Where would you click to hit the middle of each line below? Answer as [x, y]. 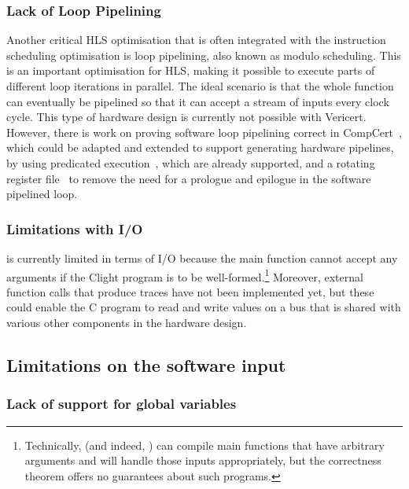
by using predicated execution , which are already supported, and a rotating [191, 162]
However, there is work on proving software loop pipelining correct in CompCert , [204, 132]
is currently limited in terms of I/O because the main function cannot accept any [202, 257]
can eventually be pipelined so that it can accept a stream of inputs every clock [198, 101]
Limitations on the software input [146, 364]
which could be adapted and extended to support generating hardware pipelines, [200, 147]
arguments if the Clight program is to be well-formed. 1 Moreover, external [185, 275]
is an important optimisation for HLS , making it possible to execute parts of [191, 70]
